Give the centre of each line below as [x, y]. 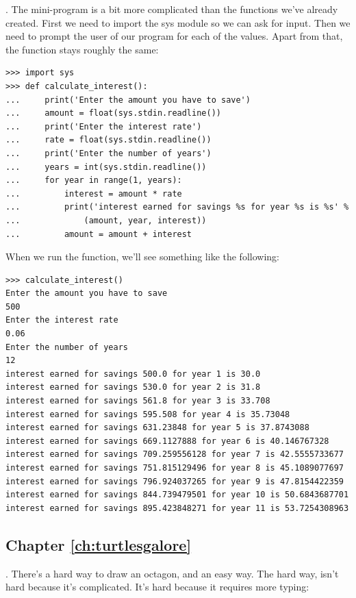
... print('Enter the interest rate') [104, 126]
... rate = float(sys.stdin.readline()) [109, 140]
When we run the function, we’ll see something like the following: [142, 257]
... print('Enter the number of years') [109, 153]
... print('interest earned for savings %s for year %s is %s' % [177, 207]
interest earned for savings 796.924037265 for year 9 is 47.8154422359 [175, 481]
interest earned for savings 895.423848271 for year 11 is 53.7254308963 [177, 508]
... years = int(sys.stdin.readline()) [106, 167]
